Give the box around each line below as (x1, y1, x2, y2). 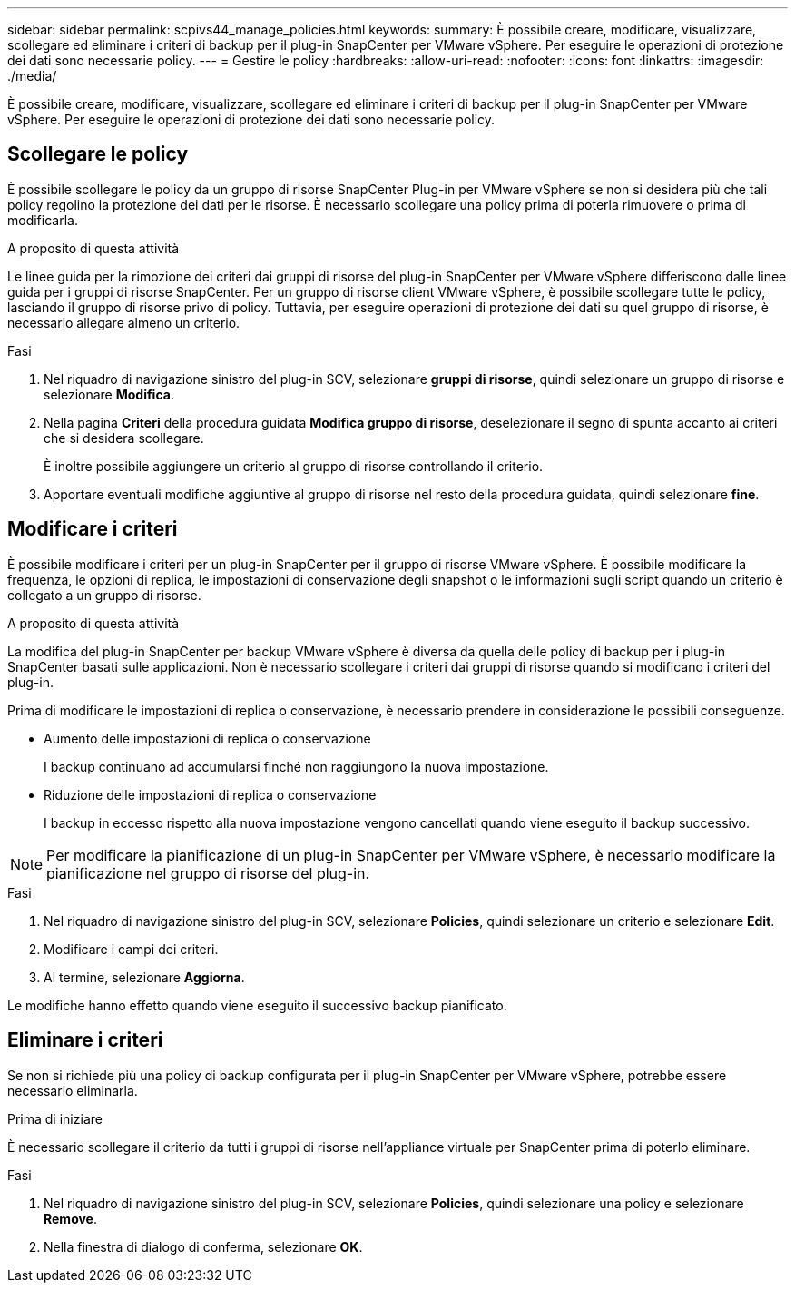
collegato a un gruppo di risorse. (7, 586, 201, 603)
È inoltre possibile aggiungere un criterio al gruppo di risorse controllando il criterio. (44, 458, 544, 474)
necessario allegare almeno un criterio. (7, 314, 240, 330)
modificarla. (7, 212, 78, 228)
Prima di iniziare (7, 1110, 103, 1127)
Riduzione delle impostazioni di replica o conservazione (44, 786, 377, 803)
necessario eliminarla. (7, 1082, 138, 1098)
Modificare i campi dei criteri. (44, 940, 219, 957)
